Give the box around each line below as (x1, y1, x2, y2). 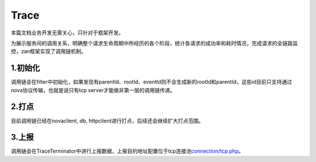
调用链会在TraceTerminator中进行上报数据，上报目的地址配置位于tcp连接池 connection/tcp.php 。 (11, 147, 244, 154)
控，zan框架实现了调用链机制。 (11, 48, 87, 55)
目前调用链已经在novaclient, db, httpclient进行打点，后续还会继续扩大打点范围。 (11, 117, 204, 124)
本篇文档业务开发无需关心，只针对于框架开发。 (11, 29, 124, 36)
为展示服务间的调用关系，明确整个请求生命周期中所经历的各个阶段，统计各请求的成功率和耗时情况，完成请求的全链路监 (11, 40, 298, 47)
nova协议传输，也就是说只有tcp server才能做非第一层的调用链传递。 (11, 86, 176, 93)
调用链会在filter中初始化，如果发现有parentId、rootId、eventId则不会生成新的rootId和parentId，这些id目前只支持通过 (11, 79, 293, 86)
